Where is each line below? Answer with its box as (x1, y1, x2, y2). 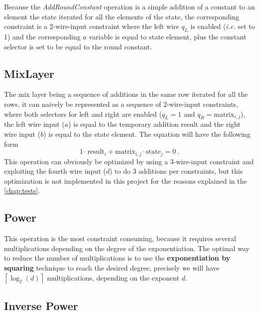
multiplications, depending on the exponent (47, 272, 180, 283)
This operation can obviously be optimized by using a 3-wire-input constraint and (4, 156, 254, 166)
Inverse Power (4, 298, 78, 313)
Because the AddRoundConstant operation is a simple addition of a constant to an (4, 1, 255, 11)
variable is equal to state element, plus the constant (89, 31, 247, 41)
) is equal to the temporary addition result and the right (68, 119, 241, 129)
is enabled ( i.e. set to (190, 21, 255, 31)
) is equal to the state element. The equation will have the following (43, 128, 251, 139)
